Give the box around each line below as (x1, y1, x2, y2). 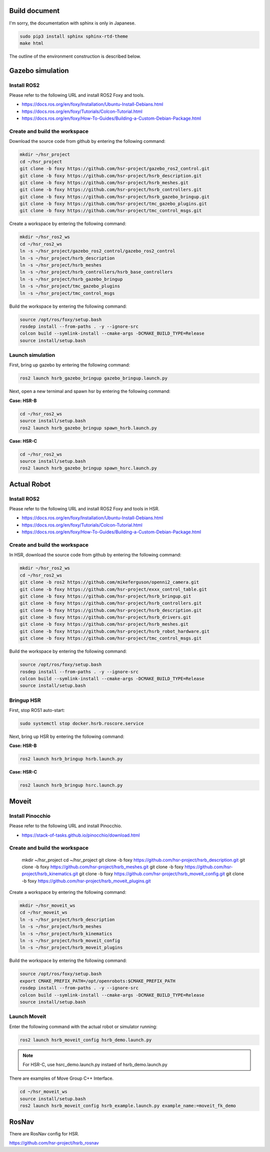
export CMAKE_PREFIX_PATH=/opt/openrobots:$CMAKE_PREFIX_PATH (19, 978, 175, 984)
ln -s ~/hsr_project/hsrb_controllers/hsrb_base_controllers (19, 269, 173, 275)
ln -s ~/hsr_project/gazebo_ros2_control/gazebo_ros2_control (19, 248, 175, 254)
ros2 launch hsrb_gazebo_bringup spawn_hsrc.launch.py (19, 465, 157, 471)
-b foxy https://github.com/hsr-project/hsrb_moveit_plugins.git (21, 878, 151, 884)
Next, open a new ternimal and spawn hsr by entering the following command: (9, 389, 171, 395)
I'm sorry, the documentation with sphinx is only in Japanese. (9, 20, 136, 26)
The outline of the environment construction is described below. (9, 53, 141, 59)
